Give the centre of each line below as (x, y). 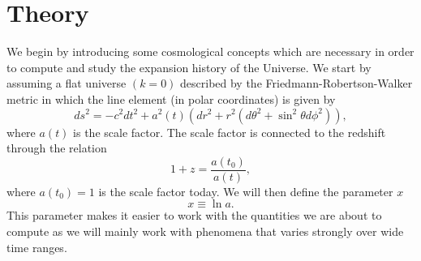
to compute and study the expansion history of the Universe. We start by (189, 67)
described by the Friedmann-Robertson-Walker (296, 83)
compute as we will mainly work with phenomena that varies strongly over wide (205, 231)
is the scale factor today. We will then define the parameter (246, 191)
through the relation (57, 148)
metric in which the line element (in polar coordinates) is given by (171, 98)
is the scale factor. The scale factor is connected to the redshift (230, 132)
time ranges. (37, 247)
